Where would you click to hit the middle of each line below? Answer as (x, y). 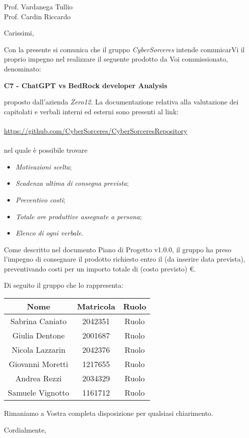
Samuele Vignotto (39, 393)
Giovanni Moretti (38, 364)
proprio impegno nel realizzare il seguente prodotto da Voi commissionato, (116, 59)
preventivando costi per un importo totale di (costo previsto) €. (100, 268)
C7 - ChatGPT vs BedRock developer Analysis (86, 85)
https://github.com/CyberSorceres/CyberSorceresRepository (96, 130)
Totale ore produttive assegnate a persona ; (79, 216)
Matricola (96, 306)
